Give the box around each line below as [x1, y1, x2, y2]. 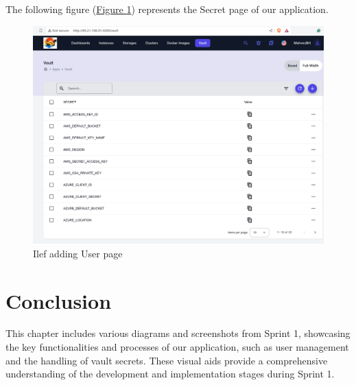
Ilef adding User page [33, 246, 123, 260]
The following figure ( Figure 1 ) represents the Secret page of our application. [5, 2, 329, 16]
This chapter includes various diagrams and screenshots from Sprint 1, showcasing [5, 326, 351, 340]
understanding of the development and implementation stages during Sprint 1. [5, 366, 335, 381]
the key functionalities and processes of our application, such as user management [5, 340, 349, 354]
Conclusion [5, 286, 112, 314]
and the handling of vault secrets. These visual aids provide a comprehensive [5, 353, 328, 367]
